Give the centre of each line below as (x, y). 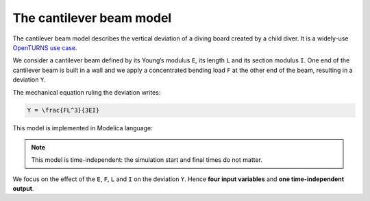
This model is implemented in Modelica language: (83, 128)
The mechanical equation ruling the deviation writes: (87, 92)
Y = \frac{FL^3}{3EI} (63, 110)
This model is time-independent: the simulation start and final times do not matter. (147, 160)
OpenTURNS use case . (45, 47)
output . (23, 189)
